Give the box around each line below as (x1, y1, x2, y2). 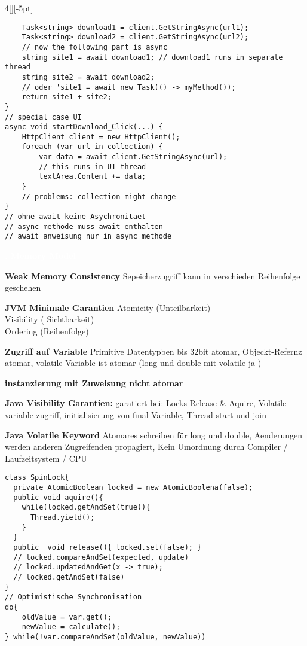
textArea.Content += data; (39, 172, 146, 181)
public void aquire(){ (13, 493, 103, 502)
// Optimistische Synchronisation (5, 593, 142, 602)
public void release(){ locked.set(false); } (13, 543, 202, 551)
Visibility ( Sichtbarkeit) (5, 313, 94, 325)
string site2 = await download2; (22, 72, 155, 81)
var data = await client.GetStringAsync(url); (39, 153, 228, 161)
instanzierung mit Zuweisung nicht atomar (5, 376, 183, 389)
